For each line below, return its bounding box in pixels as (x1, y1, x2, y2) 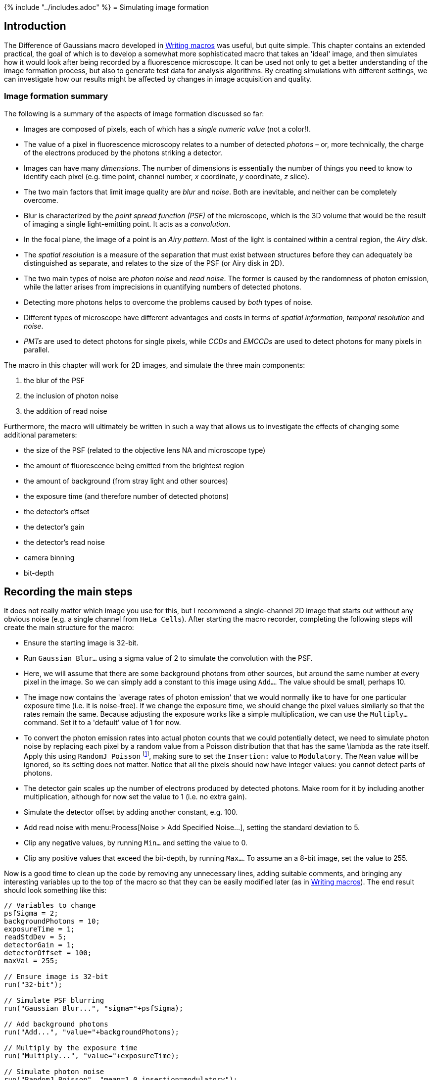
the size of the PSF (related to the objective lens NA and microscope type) (24, 445, 266, 454)
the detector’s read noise (24, 538, 105, 546)
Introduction (4, 20, 66, 33)
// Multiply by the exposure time (4, 1044, 138, 1052)
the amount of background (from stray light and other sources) (24, 476, 228, 485)
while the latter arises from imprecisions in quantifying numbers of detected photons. (24, 282, 301, 291)
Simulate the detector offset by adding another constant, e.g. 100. (24, 808, 238, 817)
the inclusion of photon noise (24, 391, 119, 400)
